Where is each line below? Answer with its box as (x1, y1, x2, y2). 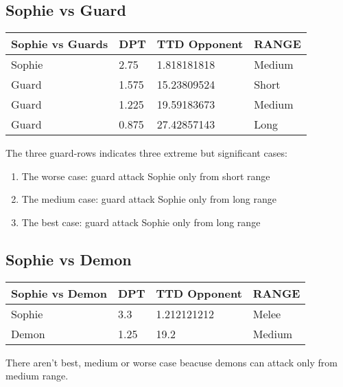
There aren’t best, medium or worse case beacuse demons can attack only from (5, 355, 338, 369)
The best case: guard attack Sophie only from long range (21, 214, 261, 229)
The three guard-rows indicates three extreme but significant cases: (5, 146, 287, 160)
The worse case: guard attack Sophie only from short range (21, 168, 270, 183)
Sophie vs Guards (11, 36, 108, 52)
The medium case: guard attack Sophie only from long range (21, 192, 276, 206)
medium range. (5, 368, 69, 383)
